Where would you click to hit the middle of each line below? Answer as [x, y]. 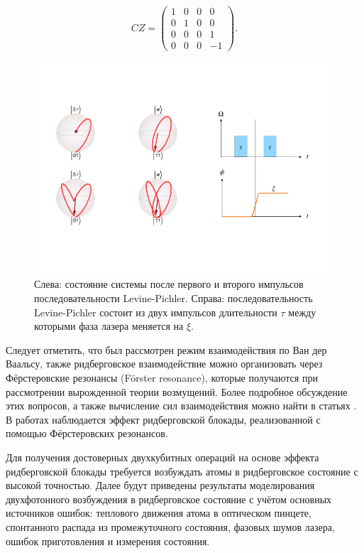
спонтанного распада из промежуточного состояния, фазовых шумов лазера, [170, 526]
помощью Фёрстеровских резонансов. [87, 433]
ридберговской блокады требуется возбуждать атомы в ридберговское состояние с [182, 471]
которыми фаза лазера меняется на [109, 326]
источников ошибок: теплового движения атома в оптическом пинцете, [159, 513]
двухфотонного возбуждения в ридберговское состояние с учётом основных [169, 499]
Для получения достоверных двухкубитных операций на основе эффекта [162, 457]
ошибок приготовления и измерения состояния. [108, 541]
